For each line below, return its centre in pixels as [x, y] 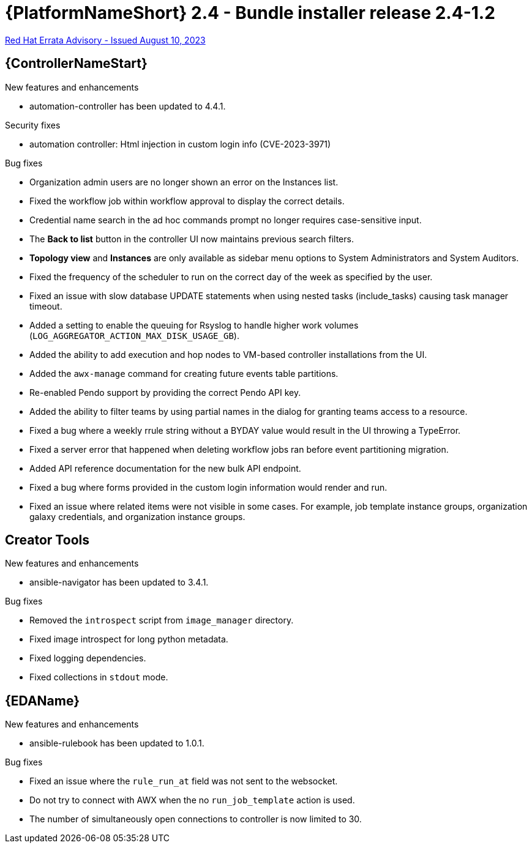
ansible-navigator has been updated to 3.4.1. [119, 582]
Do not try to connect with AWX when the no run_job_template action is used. [192, 800]
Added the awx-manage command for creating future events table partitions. [184, 373]
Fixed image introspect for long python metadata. [129, 639]
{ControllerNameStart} [76, 64]
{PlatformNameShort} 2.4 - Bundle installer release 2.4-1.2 [250, 13]
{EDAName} [43, 701]
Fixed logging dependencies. [88, 658]
